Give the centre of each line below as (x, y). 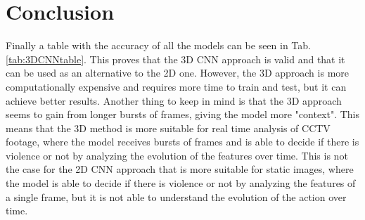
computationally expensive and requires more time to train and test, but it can (176, 86)
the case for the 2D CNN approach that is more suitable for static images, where (180, 169)
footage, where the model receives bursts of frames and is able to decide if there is (182, 142)
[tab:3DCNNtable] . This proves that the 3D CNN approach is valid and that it (175, 59)
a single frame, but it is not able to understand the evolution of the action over (176, 196)
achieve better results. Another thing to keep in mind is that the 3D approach (174, 100)
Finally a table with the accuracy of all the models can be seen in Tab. (158, 45)
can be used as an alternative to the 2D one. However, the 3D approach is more (177, 73)
